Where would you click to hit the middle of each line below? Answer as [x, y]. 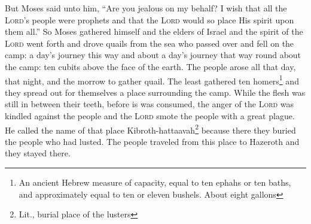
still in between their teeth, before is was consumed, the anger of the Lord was [150, 104]
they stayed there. [38, 153]
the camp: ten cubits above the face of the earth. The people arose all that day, [150, 66]
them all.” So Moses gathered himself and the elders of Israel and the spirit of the [154, 31]
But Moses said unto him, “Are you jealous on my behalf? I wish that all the [146, 8]
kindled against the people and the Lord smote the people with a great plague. [150, 116]
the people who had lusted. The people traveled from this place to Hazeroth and [152, 141]
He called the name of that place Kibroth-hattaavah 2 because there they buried [150, 129]
